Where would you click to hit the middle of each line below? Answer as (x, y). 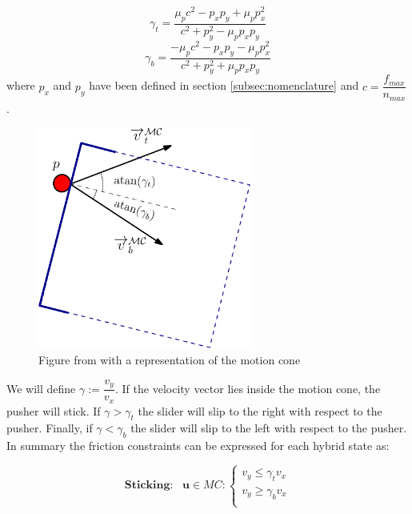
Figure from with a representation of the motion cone (170, 360)
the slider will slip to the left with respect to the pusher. (269, 428)
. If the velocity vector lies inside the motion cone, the (248, 388)
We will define (41, 388)
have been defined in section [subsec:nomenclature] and (224, 85)
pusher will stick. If (54, 410)
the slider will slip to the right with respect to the (260, 410)
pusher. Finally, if (50, 428)
